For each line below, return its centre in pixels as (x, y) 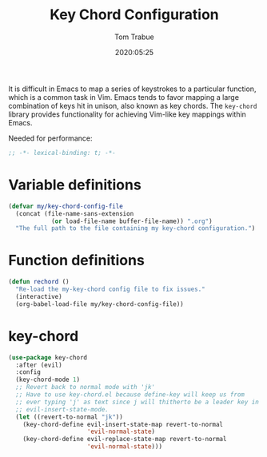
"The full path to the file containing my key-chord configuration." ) (135, 228)
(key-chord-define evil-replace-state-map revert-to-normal (125, 439)
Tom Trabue (134, 37)
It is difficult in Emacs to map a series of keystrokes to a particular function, (132, 89)
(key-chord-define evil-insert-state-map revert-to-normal (123, 424)
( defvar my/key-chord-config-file (66, 206)
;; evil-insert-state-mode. (62, 409)
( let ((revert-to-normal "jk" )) (70, 417)
